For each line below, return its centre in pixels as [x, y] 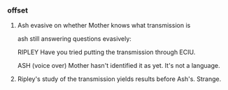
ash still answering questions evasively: [74, 39]
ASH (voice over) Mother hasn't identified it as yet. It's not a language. [119, 66]
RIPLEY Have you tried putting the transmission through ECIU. [106, 52]
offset [17, 10]
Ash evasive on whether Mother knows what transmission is [104, 26]
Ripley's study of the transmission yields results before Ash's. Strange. [119, 79]
